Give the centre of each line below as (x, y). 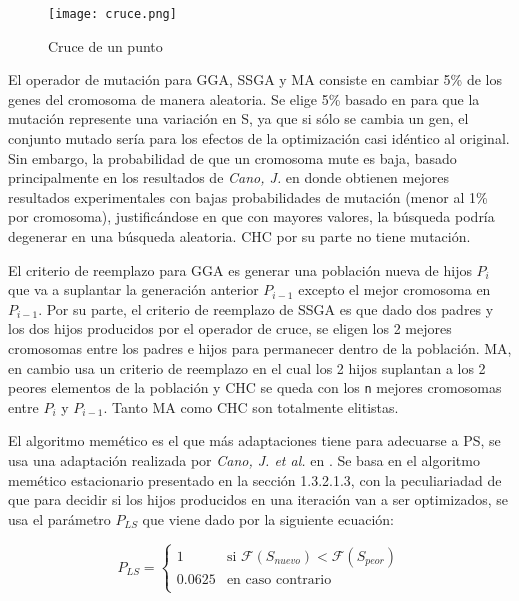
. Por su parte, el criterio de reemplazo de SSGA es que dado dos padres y (266, 308)
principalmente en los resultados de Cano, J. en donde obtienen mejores (228, 177)
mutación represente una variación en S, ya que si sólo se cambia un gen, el (238, 118)
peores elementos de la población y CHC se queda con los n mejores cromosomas (255, 387)
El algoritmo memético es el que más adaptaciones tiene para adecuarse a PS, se (254, 440)
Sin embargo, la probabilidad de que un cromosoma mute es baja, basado (232, 157)
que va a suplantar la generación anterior (133, 289)
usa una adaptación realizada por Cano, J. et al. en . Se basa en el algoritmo (244, 460)
